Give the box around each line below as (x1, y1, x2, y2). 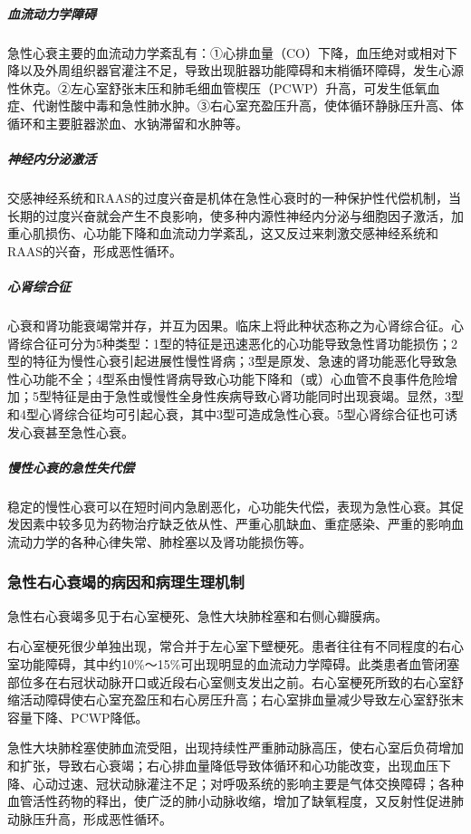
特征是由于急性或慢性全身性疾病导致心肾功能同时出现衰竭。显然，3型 (51, 387, 464, 406)
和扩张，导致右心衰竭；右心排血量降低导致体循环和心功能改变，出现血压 (7, 755, 438, 774)
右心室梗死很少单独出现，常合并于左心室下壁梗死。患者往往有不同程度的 (7, 637, 438, 656)
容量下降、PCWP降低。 (7, 707, 149, 726)
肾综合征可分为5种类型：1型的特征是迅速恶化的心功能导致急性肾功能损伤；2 (7, 333, 457, 352)
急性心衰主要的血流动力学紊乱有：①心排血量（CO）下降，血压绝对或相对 (7, 43, 445, 62)
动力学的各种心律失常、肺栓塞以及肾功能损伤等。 (19, 532, 312, 551)
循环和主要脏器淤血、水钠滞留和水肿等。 (7, 113, 248, 132)
